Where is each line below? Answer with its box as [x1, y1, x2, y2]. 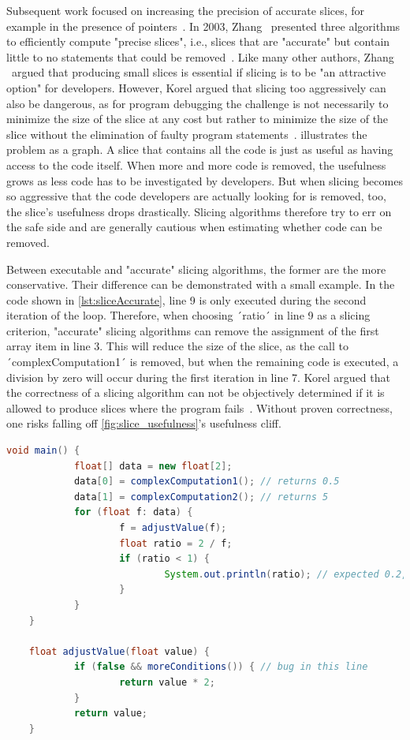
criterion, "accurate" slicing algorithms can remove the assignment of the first [6, 322, 379, 338]
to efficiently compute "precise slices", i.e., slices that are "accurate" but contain [6, 33, 390, 50]
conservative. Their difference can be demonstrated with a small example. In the [6, 276, 395, 293]
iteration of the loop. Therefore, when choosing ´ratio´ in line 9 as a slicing [6, 307, 371, 323]
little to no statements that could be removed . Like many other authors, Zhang [6, 48, 394, 65]
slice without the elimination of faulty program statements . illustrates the [6, 125, 367, 142]
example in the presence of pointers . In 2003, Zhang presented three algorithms [6, 17, 401, 34]
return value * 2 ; [119, 676, 215, 688]
